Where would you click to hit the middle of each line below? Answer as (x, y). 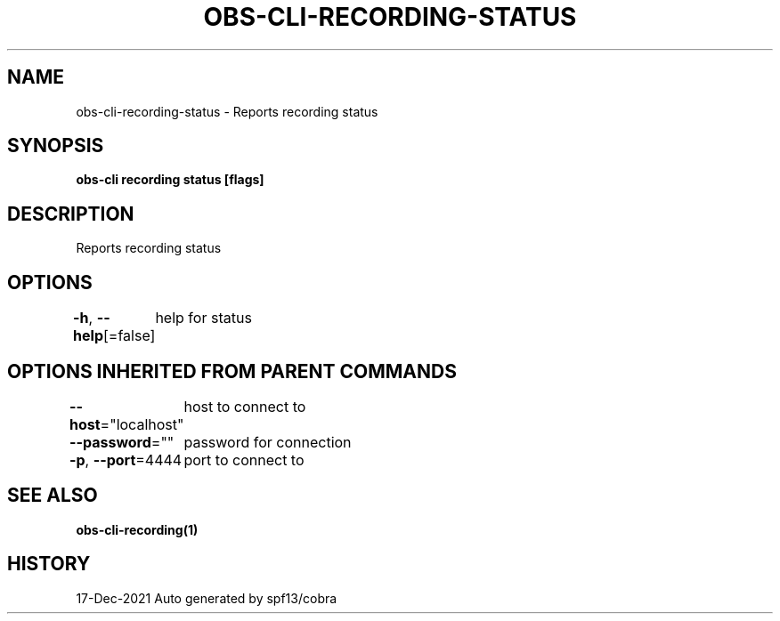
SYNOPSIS (56, 146)
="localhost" (142, 424)
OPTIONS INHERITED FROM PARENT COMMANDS (232, 371)
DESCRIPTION (71, 214)
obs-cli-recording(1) (137, 529)
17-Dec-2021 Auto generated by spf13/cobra (207, 598)
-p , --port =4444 (126, 460)
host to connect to (245, 406)
